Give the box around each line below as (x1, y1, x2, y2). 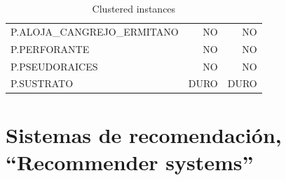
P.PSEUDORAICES (11, 59, 98, 73)
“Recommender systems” (6, 147, 254, 176)
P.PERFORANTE (11, 41, 90, 56)
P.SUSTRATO (11, 76, 74, 91)
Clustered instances (92, 1, 176, 15)
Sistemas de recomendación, (6, 120, 282, 149)
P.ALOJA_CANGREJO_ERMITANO (11, 24, 179, 38)
